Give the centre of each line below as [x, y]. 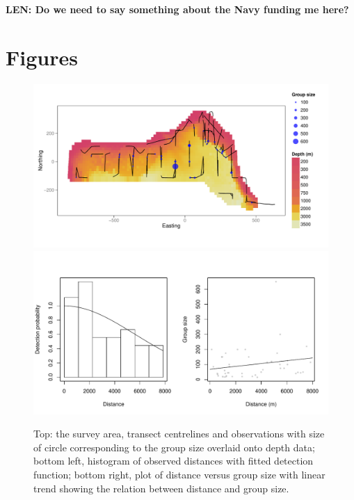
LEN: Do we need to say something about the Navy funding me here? [177, 9]
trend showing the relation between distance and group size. [161, 488]
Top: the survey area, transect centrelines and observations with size [179, 434]
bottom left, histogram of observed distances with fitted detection [174, 461]
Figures [42, 57]
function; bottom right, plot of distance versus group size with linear [179, 475]
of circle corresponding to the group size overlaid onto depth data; [174, 447]
